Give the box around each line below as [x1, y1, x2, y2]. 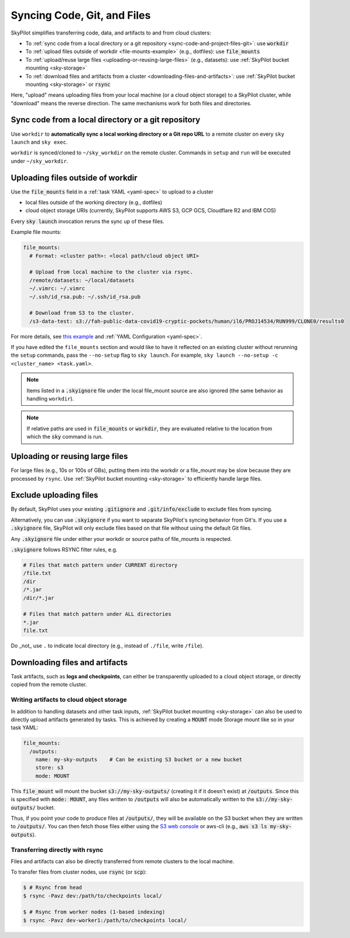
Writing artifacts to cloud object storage [11, 696, 127, 704]
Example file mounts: [11, 229, 61, 236]
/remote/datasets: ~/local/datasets [29, 277, 135, 284]
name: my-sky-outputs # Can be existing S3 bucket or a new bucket [35, 756, 243, 763]
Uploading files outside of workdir [11, 173, 138, 182]
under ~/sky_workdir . [11, 157, 68, 164]
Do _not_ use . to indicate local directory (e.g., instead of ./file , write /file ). [11, 642, 204, 649]
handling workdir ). [26, 395, 74, 402]
